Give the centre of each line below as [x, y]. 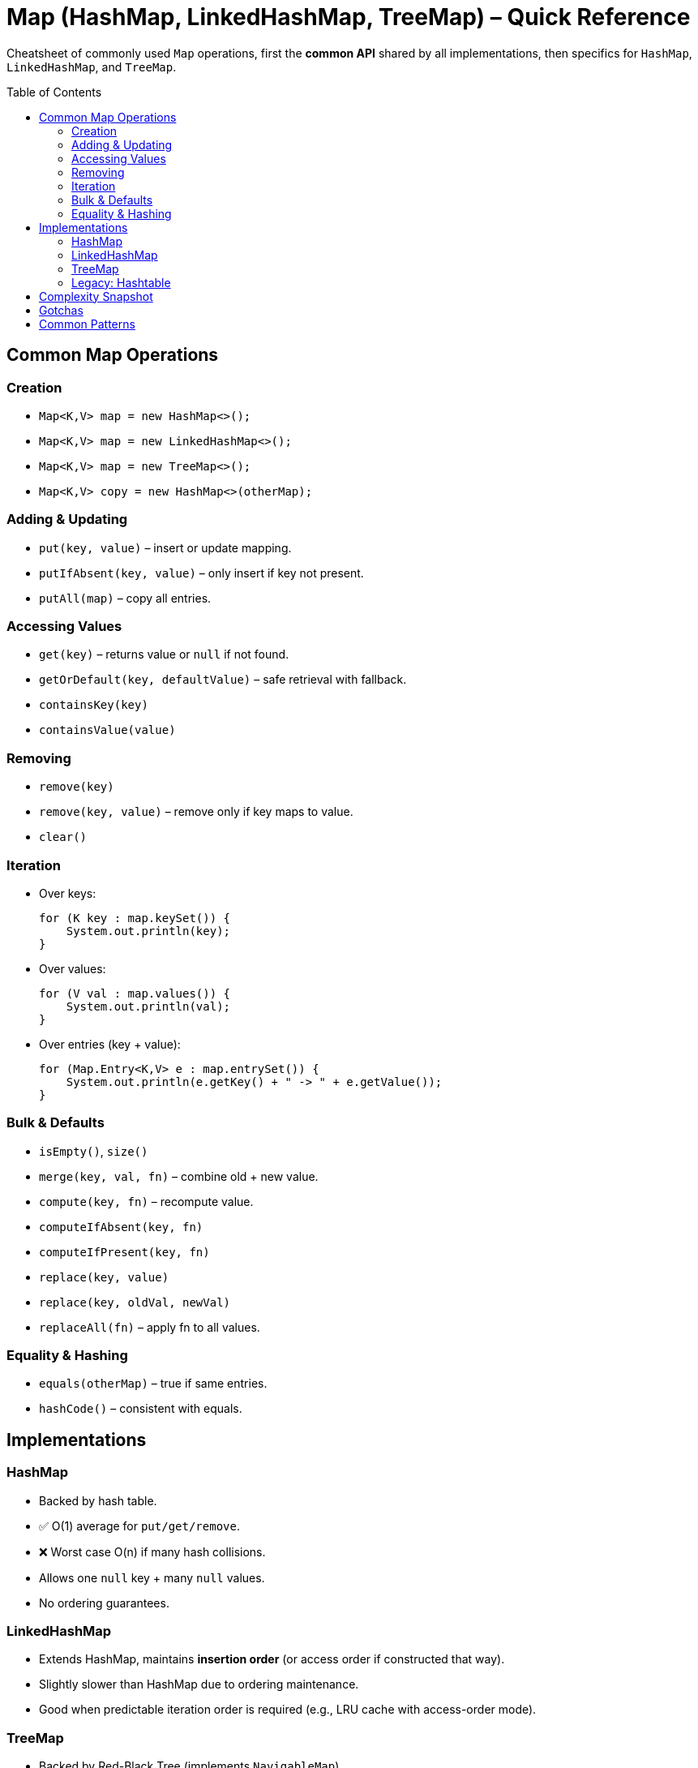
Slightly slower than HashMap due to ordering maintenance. [199, 1684]
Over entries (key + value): [110, 1044]
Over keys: [68, 893]
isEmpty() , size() [94, 1151]
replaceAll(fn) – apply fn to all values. [150, 1327]
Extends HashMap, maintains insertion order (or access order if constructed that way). [272, 1659]
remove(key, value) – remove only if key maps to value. [196, 812]
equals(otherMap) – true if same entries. [153, 1384]
